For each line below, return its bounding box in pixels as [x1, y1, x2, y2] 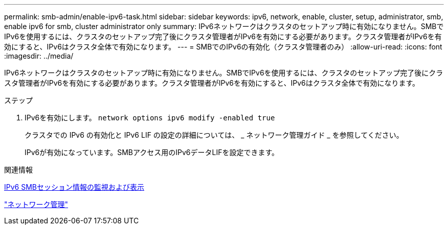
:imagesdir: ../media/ [4, 52, 74, 60]
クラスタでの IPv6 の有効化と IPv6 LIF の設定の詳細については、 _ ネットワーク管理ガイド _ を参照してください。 [25, 131, 404, 139]
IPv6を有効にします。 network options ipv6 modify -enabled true [25, 113, 275, 122]
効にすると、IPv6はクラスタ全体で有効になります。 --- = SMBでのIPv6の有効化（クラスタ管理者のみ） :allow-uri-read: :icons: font [4, 42, 442, 51]
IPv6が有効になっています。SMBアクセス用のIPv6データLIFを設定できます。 [25, 148, 279, 157]
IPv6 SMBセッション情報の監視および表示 [4, 183, 144, 191]
